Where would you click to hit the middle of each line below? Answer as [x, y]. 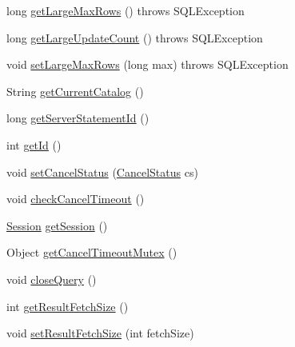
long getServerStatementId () [78, 118]
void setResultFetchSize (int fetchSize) [100, 333]
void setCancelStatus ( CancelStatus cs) [102, 172]
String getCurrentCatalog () [75, 91]
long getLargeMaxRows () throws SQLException [126, 10]
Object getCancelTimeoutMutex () [92, 252]
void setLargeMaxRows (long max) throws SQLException [147, 64]
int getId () [34, 144]
